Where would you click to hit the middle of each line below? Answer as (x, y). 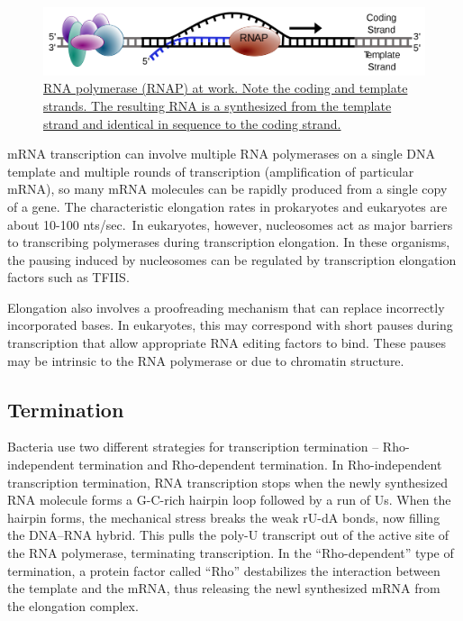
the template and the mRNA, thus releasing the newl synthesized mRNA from (224, 588)
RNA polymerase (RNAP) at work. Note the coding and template (226, 88)
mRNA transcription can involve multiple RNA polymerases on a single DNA (222, 154)
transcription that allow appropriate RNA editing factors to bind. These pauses (227, 343)
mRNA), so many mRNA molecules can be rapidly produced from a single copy (227, 189)
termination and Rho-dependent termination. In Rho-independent (260, 465)
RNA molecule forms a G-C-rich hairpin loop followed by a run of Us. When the (229, 500)
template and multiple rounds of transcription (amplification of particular (211, 171)
